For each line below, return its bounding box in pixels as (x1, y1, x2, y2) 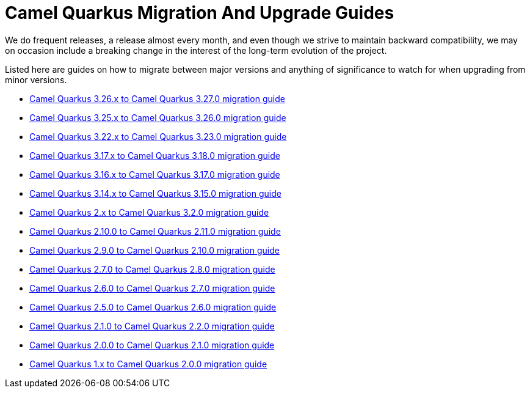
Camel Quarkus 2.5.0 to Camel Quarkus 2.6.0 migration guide (29, 301, 277, 312)
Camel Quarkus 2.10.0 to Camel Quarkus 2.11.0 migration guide (29, 226, 281, 237)
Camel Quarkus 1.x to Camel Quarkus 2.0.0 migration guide (29, 358, 267, 369)
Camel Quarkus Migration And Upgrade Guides (5, 2, 394, 23)
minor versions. (5, 74, 67, 85)
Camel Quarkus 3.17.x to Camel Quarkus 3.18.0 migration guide (29, 150, 280, 161)
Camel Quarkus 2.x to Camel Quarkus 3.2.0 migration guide (29, 207, 269, 218)
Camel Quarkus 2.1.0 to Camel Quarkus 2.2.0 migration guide (29, 320, 275, 331)
